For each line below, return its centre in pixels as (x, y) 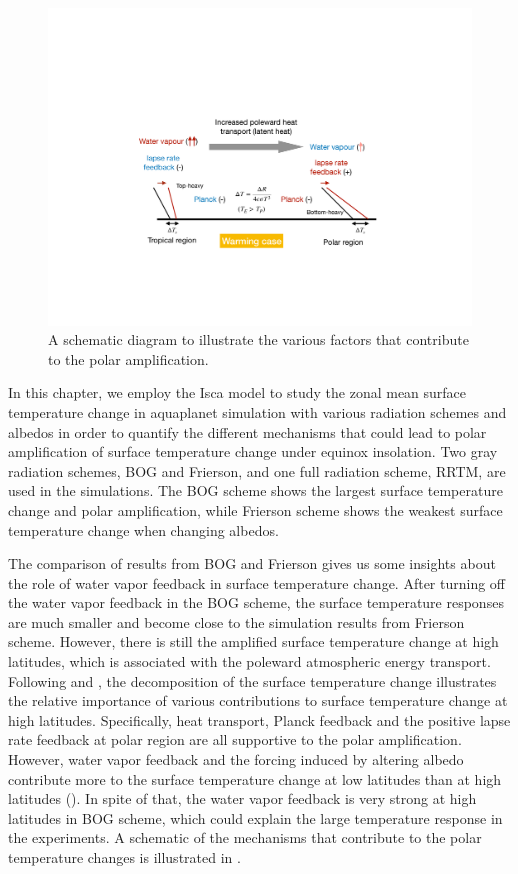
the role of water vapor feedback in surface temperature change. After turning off (256, 582)
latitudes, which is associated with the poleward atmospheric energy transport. (249, 661)
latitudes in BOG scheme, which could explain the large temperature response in (255, 817)
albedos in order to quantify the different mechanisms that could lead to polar (247, 431)
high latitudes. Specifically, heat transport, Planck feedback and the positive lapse (259, 719)
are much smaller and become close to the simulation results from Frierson (236, 621)
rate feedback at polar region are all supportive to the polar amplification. (235, 739)
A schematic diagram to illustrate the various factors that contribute (258, 339)
